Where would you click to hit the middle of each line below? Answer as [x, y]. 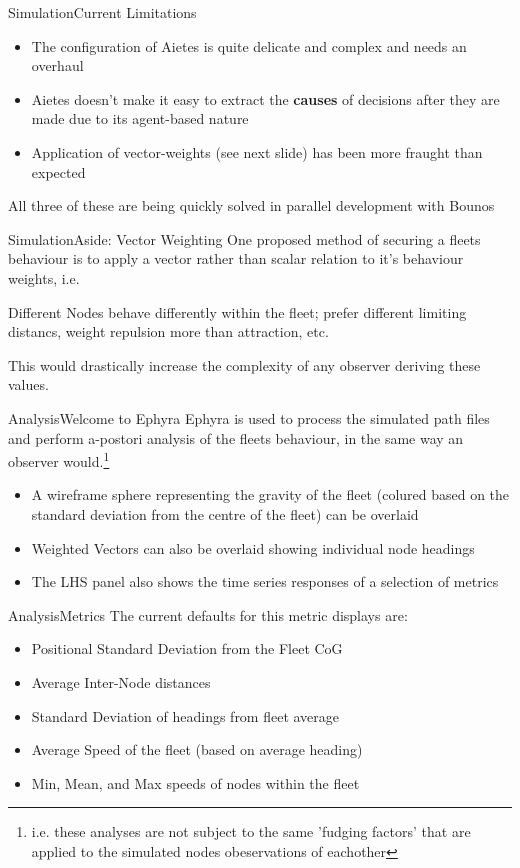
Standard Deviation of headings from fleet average [185, 715]
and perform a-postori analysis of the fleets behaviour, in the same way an [236, 437]
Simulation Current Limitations [102, 12]
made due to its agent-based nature [140, 118]
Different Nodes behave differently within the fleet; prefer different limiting [237, 311]
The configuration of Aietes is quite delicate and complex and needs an [249, 45]
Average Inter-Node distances [121, 681]
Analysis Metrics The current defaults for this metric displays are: [208, 614]
